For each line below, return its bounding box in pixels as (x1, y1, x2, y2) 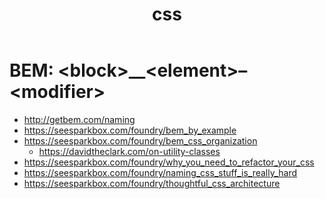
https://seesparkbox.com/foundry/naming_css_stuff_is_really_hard (23, 166, 298, 178)
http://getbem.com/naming (23, 113, 136, 125)
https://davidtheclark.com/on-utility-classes (38, 145, 221, 157)
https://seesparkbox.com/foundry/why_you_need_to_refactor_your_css (23, 156, 315, 168)
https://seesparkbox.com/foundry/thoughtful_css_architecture (23, 177, 281, 189)
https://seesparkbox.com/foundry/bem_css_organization (23, 134, 258, 147)
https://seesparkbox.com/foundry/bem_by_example (23, 124, 237, 136)
